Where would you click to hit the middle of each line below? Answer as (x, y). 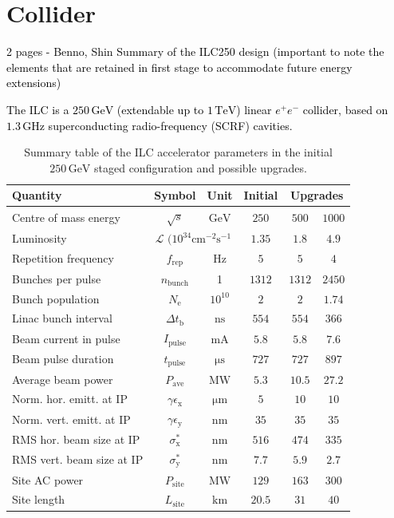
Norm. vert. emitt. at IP (71, 419)
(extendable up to (160, 109)
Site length (39, 499)
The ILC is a (38, 109)
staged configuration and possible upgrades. (201, 167)
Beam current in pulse (66, 338)
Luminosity (39, 238)
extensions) (34, 83)
